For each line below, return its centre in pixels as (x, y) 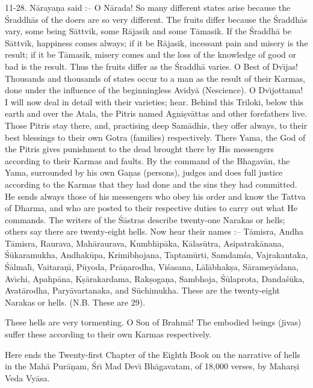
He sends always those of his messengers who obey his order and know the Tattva (155, 196)
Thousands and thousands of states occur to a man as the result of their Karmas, (155, 78)
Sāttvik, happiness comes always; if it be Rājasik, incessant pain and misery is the (156, 42)
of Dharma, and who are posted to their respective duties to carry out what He (151, 208)
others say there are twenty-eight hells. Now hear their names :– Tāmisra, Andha (154, 231)
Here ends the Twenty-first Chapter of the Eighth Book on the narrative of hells (153, 354)
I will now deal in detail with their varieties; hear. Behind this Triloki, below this (154, 101)
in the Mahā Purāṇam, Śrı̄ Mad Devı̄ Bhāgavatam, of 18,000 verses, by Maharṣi (152, 366)
